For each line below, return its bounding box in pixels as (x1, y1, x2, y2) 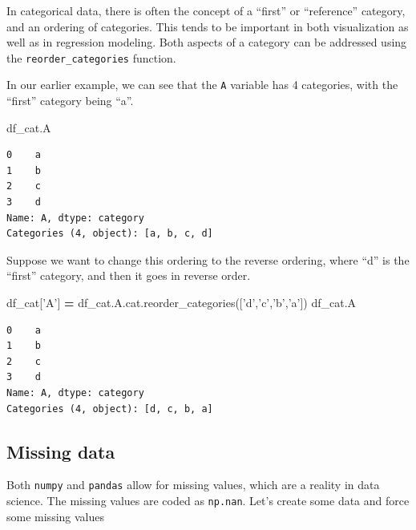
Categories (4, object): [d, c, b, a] (6, 403, 213, 415)
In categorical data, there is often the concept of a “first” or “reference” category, (6, 2, 406, 18)
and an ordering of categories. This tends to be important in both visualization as (6, 18, 409, 34)
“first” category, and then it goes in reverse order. (6, 267, 251, 284)
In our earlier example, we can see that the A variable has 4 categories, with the (6, 76, 398, 93)
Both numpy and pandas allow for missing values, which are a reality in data (6, 476, 380, 493)
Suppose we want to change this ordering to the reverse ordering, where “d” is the (6, 251, 410, 268)
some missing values (6, 508, 104, 524)
